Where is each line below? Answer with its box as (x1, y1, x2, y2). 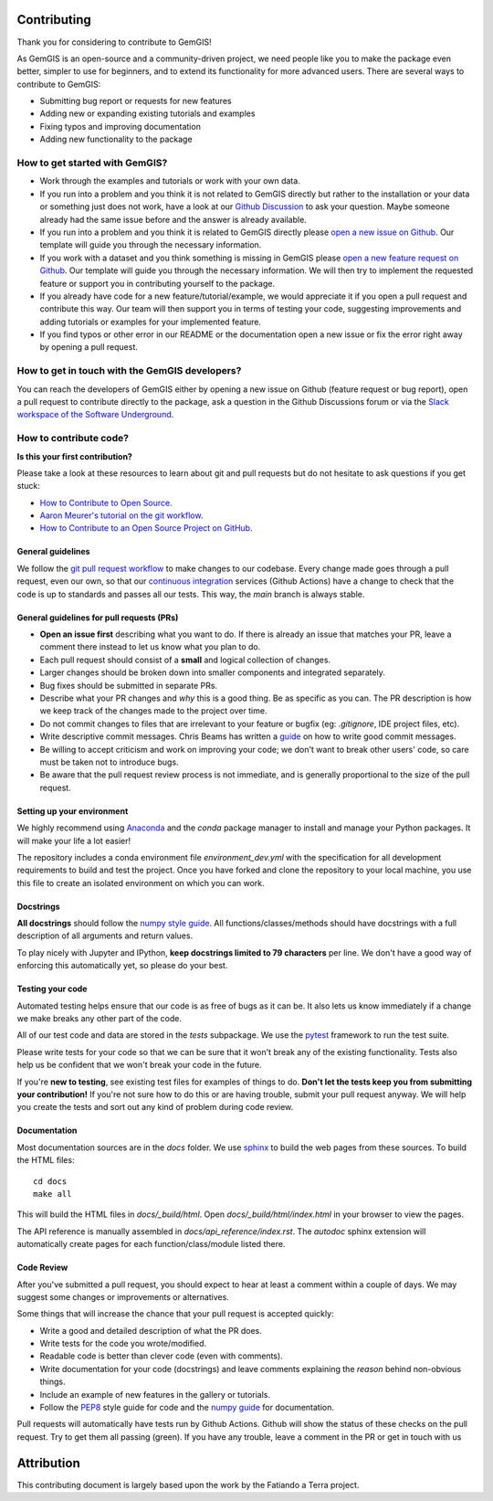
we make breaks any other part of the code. (16, 1013, 183, 1024)
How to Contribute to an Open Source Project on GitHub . (39, 523, 253, 534)
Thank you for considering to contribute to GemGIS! (16, 37, 212, 48)
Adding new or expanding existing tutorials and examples (39, 108, 256, 119)
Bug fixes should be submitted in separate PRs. (39, 680, 218, 691)
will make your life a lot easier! (16, 835, 131, 846)
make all (33, 1189, 72, 1199)
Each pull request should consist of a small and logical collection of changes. (39, 654, 331, 665)
